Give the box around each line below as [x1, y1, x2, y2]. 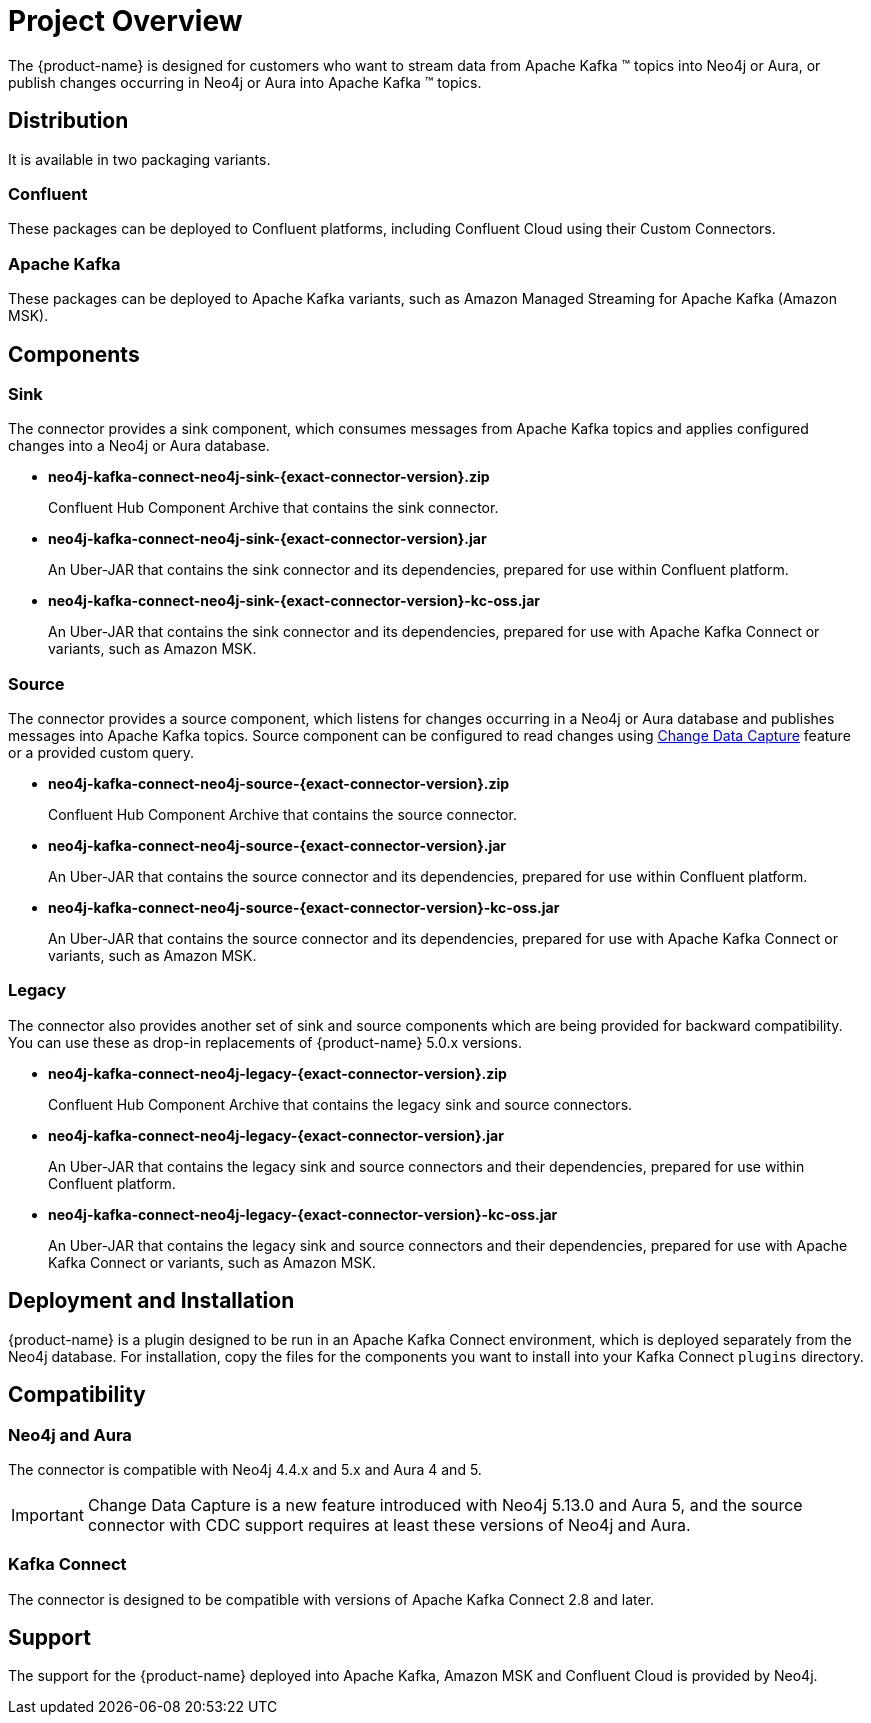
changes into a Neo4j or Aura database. [8, 437, 270, 455]
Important [11, 1504, 84, 1525]
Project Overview [8, 4, 243, 38]
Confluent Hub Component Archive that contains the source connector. [48, 806, 517, 824]
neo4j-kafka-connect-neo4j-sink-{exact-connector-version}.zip [48, 468, 490, 486]
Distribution [8, 108, 129, 134]
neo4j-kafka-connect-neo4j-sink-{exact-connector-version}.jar [48, 530, 487, 548]
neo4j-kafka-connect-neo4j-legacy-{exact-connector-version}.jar [48, 1126, 504, 1144]
